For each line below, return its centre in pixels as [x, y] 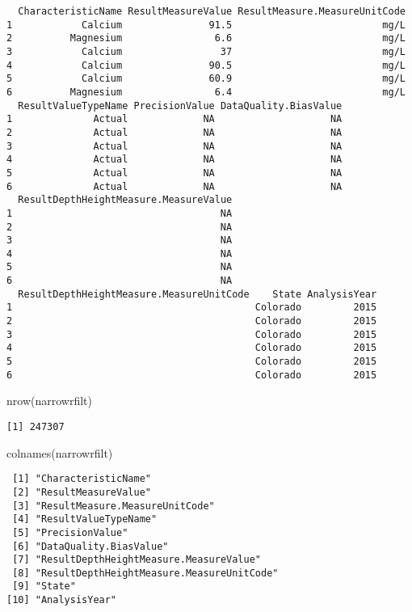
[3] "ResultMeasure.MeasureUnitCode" [114, 506]
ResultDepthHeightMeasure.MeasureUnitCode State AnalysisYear [198, 294]
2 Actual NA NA [174, 132]
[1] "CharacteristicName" [82, 479]
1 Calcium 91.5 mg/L [206, 25]
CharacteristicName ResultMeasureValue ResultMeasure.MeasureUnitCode [212, 11]
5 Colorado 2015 [192, 362]
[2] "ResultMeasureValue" [82, 492]
